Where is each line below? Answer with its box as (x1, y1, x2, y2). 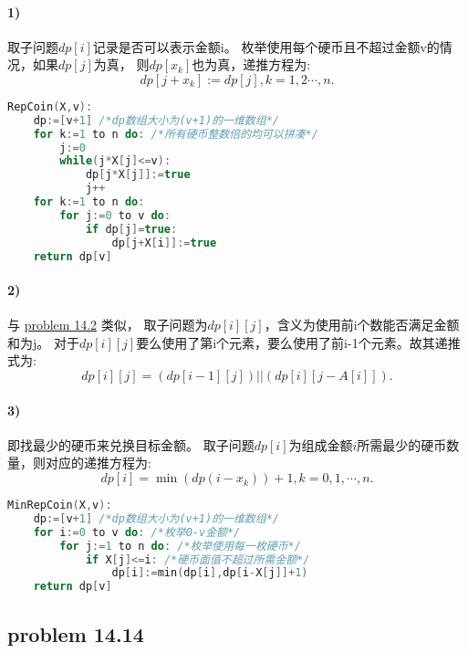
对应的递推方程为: (45, 453, 151, 472)
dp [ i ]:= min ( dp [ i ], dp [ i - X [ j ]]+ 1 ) (111, 566, 308, 580)
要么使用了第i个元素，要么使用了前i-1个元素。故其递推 (136, 332, 461, 352)
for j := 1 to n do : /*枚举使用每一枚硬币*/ (59, 539, 301, 553)
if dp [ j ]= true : (85, 222, 178, 236)
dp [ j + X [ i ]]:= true (111, 236, 217, 249)
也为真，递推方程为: (192, 55, 311, 74)
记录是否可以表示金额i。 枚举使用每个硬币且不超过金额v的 (92, 37, 440, 56)
